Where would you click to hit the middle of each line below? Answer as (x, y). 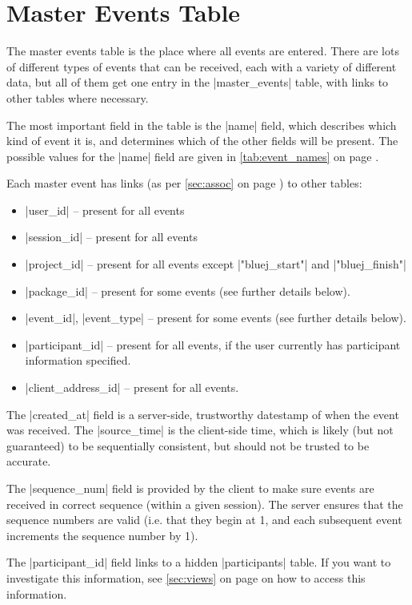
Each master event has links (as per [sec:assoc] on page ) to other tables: (184, 183)
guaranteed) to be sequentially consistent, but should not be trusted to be (188, 445)
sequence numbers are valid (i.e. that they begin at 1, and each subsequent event (204, 520)
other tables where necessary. (78, 97)
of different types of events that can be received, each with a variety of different (202, 66)
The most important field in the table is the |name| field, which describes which (202, 125)
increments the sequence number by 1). (102, 535)
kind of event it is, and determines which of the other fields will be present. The (202, 141)
